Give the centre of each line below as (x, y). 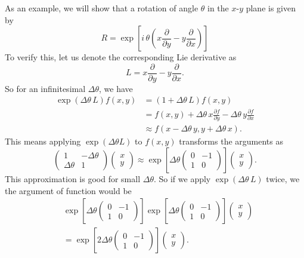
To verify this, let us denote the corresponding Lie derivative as (121, 57)
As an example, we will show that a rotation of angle (102, 8)
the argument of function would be (68, 190)
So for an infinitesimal (45, 88)
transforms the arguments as (231, 141)
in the (218, 8)
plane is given (271, 8)
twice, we (283, 178)
